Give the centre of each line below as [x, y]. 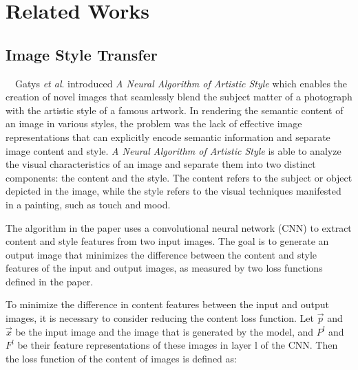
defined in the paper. [50, 281]
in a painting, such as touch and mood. [88, 204]
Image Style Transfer [82, 54]
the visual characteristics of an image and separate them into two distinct [161, 164]
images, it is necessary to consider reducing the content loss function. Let [160, 318]
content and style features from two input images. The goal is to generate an [167, 241]
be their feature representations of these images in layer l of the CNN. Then [178, 345]
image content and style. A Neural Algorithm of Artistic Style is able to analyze [173, 150]
